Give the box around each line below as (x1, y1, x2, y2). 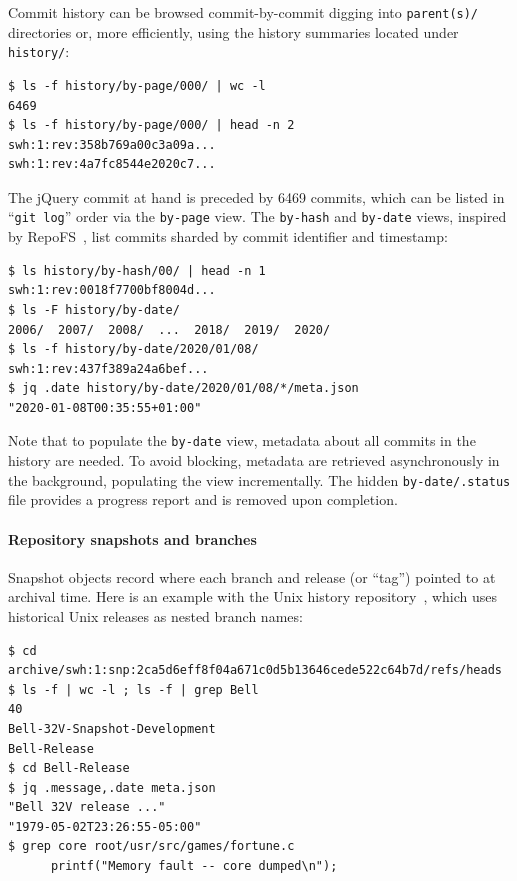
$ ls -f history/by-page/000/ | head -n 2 (8, 118, 295, 133)
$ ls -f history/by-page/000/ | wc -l (8, 78, 266, 93)
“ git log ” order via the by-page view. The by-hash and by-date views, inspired (8, 206, 507, 227)
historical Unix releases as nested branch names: (8, 605, 303, 626)
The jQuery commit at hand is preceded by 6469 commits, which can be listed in (8, 186, 505, 207)
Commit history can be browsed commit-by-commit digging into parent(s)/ (8, 2, 479, 22)
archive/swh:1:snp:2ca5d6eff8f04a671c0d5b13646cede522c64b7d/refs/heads (8, 663, 502, 678)
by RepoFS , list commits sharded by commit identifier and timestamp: (8, 226, 448, 247)
